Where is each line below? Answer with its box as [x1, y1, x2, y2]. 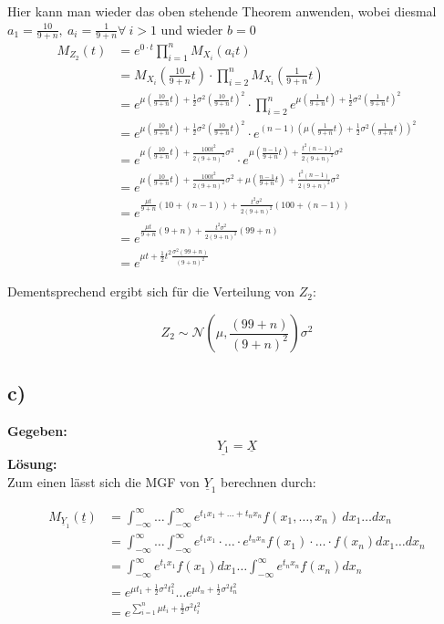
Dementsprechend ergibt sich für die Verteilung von [7, 282, 295, 301]
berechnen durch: [221, 473, 316, 492]
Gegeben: [7, 421, 67, 441]
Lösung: [7, 454, 57, 473]
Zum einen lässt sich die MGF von [7, 473, 200, 492]
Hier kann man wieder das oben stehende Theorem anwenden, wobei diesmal [7, 2, 437, 20]
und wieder [160, 19, 223, 38]
